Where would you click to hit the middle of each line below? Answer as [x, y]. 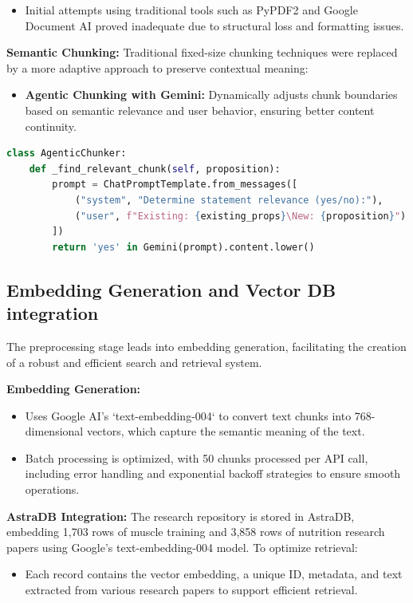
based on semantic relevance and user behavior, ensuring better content [200, 110]
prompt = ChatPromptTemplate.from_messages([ [175, 185]
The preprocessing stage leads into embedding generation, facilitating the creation [206, 346]
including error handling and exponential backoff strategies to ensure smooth [213, 473]
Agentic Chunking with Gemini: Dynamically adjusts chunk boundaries [211, 95]
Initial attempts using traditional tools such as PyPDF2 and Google [191, 10]
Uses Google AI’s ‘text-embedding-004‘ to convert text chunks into [188, 415]
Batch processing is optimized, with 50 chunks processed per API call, [197, 457]
